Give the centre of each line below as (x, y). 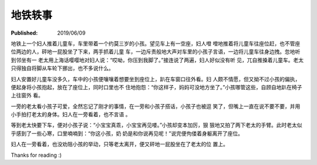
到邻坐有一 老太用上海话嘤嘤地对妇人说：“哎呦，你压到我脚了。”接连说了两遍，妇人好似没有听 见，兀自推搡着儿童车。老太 (157, 60)
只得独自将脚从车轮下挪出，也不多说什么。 (62, 68)
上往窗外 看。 (27, 95)
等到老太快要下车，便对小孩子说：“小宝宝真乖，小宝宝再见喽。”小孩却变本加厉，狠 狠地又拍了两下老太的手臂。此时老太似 (156, 125)
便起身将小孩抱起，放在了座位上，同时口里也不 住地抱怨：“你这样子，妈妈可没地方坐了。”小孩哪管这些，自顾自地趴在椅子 (156, 87)
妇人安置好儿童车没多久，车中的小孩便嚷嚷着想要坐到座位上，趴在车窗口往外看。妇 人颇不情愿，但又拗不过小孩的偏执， (156, 79)
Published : (24, 33)
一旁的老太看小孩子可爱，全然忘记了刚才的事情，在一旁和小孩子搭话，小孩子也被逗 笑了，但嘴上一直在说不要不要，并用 (156, 106)
